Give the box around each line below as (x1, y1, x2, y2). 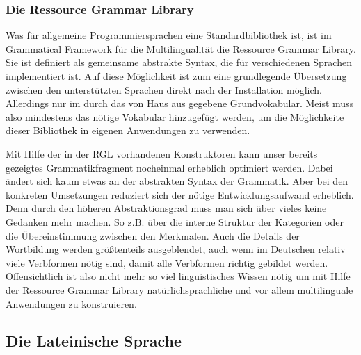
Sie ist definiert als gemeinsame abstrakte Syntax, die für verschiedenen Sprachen (6, 55, 352, 69)
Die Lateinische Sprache (6, 330, 182, 352)
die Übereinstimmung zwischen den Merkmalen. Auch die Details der (6, 228, 300, 242)
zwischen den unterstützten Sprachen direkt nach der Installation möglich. (6, 82, 323, 97)
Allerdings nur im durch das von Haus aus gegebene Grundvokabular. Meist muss (6, 96, 354, 110)
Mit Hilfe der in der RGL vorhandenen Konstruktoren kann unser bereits (6, 146, 318, 160)
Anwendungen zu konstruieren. (6, 296, 137, 311)
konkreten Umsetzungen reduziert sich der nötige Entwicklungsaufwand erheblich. (6, 187, 354, 201)
